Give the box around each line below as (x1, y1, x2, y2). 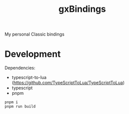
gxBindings (58, 3, 106, 15)
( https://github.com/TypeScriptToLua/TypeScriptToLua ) (11, 80, 125, 86)
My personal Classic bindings (4, 31, 64, 38)
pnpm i (4, 100, 18, 105)
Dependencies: (4, 65, 35, 71)
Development (4, 48, 61, 60)
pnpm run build (4, 104, 36, 109)
